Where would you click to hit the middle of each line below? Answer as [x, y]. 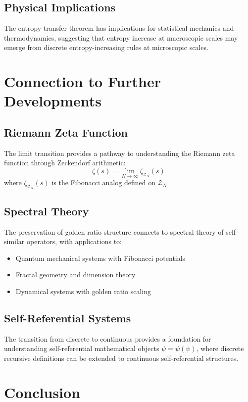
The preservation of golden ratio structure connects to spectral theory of [114, 231]
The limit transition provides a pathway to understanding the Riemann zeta [120, 153]
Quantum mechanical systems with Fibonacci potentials [100, 258]
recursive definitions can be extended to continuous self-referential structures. [121, 358]
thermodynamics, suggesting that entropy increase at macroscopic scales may [121, 37]
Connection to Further [82, 81]
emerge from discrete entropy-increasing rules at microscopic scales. [106, 47]
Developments [53, 101]
